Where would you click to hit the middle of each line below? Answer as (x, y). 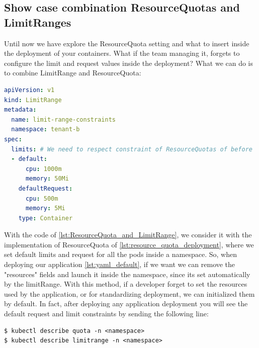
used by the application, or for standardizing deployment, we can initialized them (129, 293)
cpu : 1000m (44, 169)
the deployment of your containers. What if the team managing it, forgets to (122, 53)
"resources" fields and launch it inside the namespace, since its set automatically (127, 274)
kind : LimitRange (33, 100)
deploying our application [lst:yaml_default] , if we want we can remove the (120, 264)
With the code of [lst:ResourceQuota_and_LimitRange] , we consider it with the (128, 235)
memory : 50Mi (47, 179)
